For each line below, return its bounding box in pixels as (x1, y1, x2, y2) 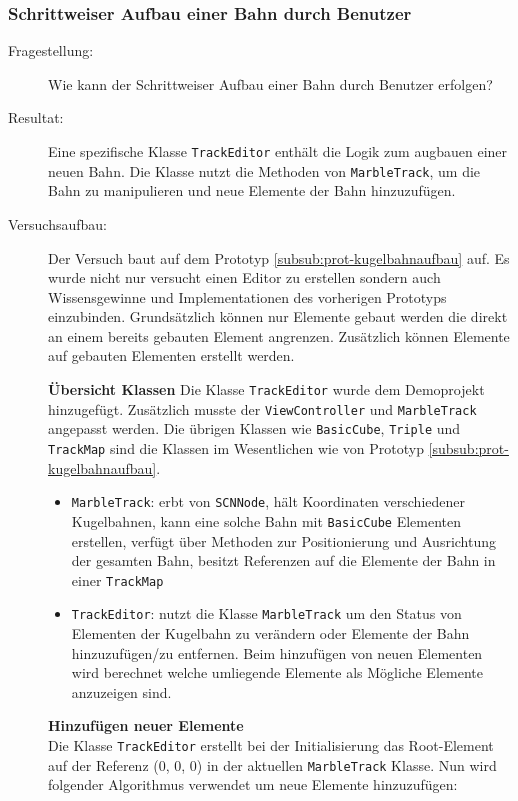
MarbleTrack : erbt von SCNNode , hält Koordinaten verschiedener (71, 491, 465, 512)
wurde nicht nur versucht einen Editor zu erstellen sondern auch (48, 267, 441, 288)
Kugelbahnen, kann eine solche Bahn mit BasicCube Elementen (71, 510, 462, 531)
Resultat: (8, 107, 64, 128)
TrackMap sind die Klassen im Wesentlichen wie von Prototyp (48, 438, 424, 459)
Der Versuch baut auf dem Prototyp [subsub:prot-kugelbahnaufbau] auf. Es (48, 247, 510, 268)
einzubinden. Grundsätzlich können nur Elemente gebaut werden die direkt (48, 306, 508, 327)
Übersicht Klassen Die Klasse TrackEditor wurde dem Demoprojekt (48, 379, 485, 400)
